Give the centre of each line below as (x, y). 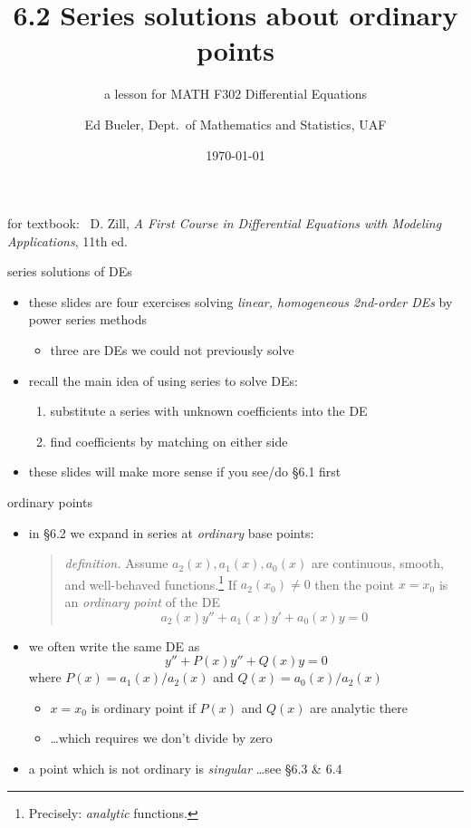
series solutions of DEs (70, 271)
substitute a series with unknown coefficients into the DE (209, 411)
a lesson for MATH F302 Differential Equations (235, 94)
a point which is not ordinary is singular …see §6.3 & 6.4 (185, 769)
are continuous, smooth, (377, 563)
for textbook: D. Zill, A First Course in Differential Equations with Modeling (225, 223)
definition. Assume (116, 563)
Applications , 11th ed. (67, 241)
